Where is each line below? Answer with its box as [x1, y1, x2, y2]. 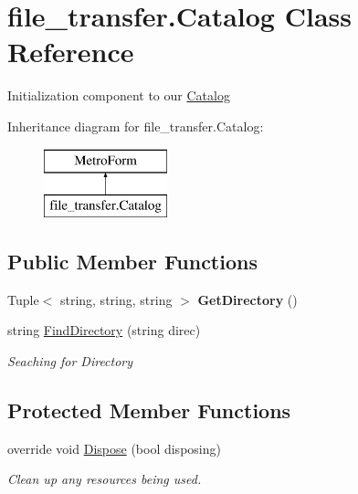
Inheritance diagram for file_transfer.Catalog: [7, 116, 264, 135]
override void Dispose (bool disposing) [7, 438, 221, 457]
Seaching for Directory [7, 352, 133, 371]
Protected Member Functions [7, 396, 291, 425]
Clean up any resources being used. [7, 469, 202, 489]
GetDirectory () [197, 289, 298, 309]
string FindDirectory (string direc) [7, 321, 201, 340]
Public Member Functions [7, 247, 258, 276]
